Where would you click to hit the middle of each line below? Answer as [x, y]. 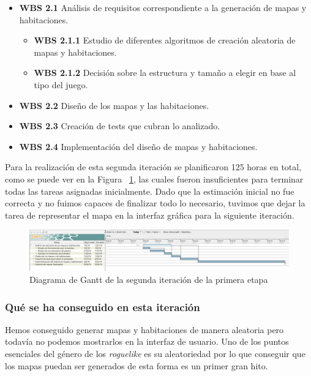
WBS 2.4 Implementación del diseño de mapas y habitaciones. [138, 146]
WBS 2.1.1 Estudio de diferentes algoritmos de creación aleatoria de [165, 40]
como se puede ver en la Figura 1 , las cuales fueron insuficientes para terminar [154, 179]
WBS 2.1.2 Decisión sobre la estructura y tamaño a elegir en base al [165, 73]
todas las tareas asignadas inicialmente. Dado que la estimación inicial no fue [150, 191]
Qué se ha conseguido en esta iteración [103, 306]
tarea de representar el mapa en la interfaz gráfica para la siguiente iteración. [150, 215]
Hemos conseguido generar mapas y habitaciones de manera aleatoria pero [144, 329]
